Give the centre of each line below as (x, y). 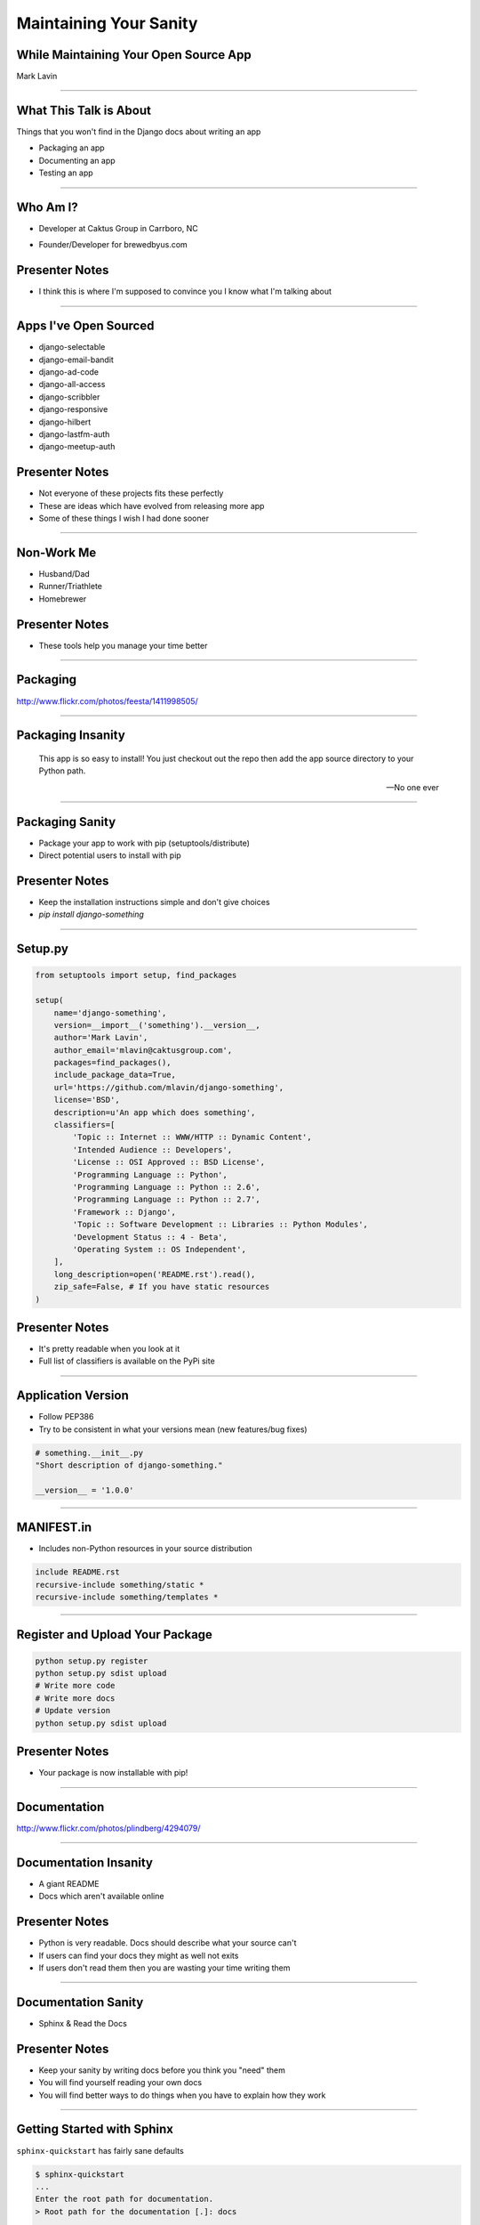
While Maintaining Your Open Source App (134, 55)
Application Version (72, 1396)
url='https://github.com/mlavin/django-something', (169, 1087)
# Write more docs (75, 1698)
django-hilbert (65, 422)
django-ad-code (69, 372)
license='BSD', (87, 1100)
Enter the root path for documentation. (124, 2199)
